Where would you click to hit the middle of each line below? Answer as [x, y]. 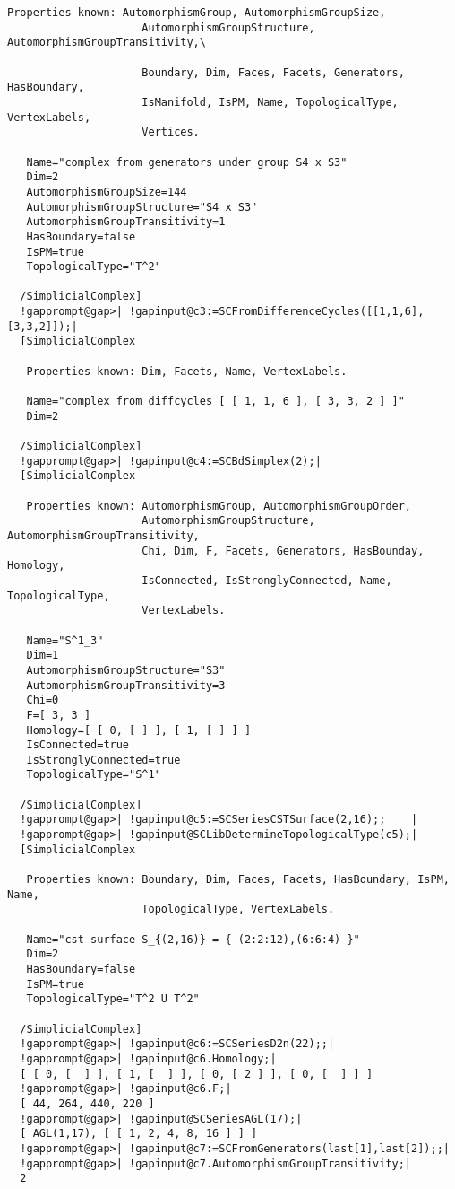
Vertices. [171, 132]
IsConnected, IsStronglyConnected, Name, [267, 580]
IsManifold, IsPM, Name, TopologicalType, [270, 102]
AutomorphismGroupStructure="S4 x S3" [142, 207]
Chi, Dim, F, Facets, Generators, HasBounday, [283, 551]
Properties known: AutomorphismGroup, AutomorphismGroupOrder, [219, 506]
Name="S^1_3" [65, 640]
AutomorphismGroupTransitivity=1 [126, 222]
